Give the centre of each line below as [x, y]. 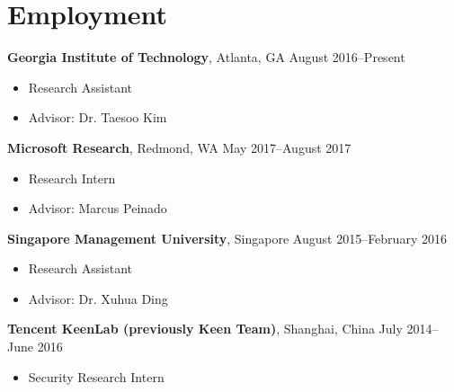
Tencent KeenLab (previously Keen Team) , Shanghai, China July [205, 329]
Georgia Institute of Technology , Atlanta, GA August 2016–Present [206, 57]
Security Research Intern [96, 376]
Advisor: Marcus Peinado [98, 208]
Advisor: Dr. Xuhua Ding [98, 298]
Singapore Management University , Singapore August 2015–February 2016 [227, 238]
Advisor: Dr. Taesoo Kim [98, 117]
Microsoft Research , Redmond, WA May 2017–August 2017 [179, 147]
